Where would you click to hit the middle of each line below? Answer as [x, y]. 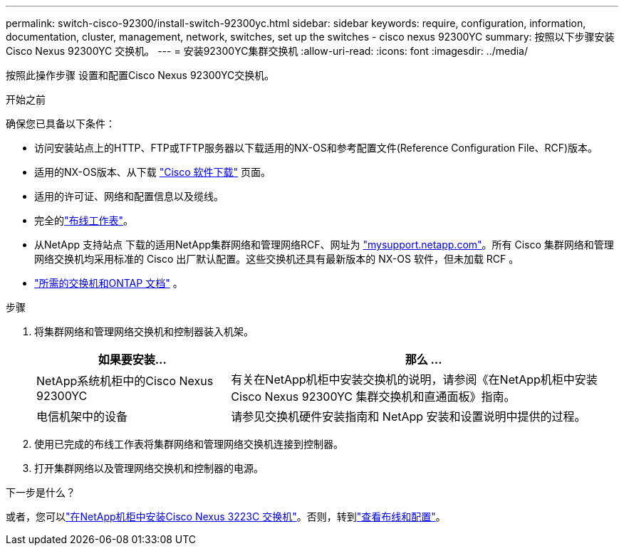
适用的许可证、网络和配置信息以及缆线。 [129, 196]
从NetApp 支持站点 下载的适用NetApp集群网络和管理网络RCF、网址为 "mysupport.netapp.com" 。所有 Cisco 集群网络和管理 [324, 245]
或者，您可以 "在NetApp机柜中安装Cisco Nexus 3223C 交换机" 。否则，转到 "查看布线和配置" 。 [226, 516]
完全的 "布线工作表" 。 [84, 220]
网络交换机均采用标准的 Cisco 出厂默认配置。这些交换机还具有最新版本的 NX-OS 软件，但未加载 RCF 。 [277, 259]
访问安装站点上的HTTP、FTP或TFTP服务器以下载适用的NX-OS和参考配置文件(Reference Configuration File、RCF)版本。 [316, 148]
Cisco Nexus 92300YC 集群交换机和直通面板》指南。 [373, 397]
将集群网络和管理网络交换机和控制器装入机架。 [144, 331]
